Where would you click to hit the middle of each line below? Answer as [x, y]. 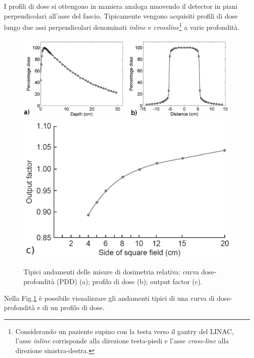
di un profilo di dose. [74, 307]
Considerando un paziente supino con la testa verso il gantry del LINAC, [125, 331]
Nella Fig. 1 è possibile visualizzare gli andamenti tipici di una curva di [109, 298]
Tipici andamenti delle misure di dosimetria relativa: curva [111, 272]
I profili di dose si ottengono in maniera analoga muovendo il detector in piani [121, 6]
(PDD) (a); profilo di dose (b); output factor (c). [130, 281]
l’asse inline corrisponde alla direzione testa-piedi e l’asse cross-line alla [122, 341]
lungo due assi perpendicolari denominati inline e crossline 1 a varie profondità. [122, 26]
